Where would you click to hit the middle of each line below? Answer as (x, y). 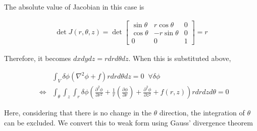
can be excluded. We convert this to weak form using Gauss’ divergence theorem (128, 122)
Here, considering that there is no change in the (78, 113)
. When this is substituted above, (180, 58)
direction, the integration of (202, 113)
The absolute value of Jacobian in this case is (74, 7)
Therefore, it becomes (38, 58)
